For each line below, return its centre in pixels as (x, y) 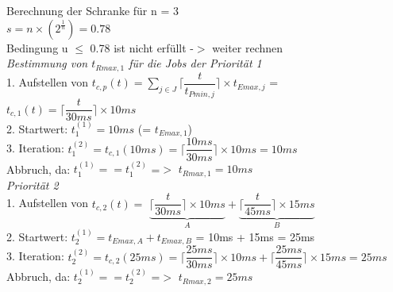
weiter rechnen (248, 47)
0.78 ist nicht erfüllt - (142, 47)
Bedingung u (37, 47)
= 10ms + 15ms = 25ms (255, 236)
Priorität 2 (33, 184)
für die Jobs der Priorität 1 (195, 63)
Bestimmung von (47, 63)
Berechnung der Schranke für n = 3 (92, 10)
